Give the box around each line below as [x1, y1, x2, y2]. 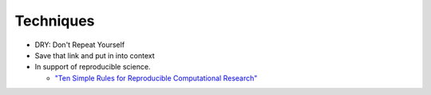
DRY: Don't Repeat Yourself [34, 40, 125, 49]
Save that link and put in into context [34, 50, 155, 60]
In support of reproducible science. [34, 62, 151, 72]
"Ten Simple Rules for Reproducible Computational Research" [54, 73, 258, 83]
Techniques [14, 12, 95, 30]
